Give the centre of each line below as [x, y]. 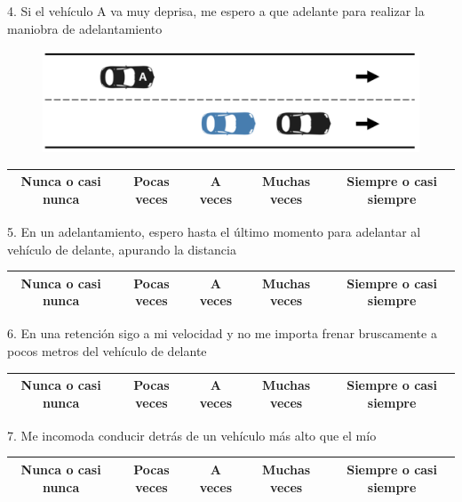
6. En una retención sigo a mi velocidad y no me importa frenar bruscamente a [222, 333]
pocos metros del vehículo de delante [107, 351]
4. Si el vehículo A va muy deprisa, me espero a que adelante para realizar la [216, 11]
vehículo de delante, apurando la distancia [122, 249]
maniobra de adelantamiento [85, 28]
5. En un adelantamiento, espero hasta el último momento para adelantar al [214, 232]
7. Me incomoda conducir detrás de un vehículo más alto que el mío [192, 435]
